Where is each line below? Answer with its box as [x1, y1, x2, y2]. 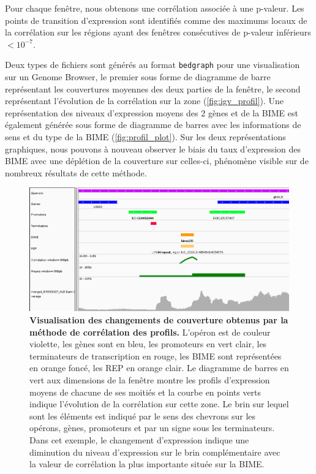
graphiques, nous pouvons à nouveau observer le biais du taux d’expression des [5, 142, 301, 155]
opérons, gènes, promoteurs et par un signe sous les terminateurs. [29, 421, 275, 434]
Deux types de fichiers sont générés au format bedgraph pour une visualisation [5, 58, 300, 71]
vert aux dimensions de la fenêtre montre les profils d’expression [29, 373, 270, 386]
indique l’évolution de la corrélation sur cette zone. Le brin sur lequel [29, 397, 289, 410]
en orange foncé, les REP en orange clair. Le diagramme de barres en [29, 361, 289, 374]
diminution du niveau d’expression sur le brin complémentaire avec [29, 445, 280, 458]
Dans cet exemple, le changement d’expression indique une [29, 433, 249, 446]
